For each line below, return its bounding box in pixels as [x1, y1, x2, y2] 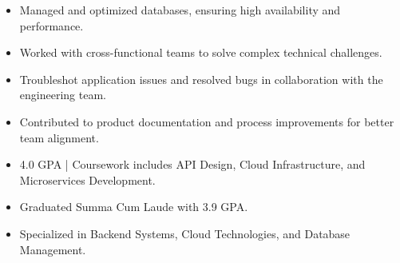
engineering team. [19, 86, 106, 103]
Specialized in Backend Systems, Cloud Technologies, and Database [19, 225, 350, 241]
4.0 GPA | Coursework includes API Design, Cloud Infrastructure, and [19, 156, 366, 173]
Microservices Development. [19, 171, 156, 188]
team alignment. [19, 129, 99, 145]
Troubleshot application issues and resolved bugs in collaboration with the [19, 70, 383, 87]
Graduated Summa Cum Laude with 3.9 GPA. [19, 198, 248, 215]
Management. [19, 241, 86, 257]
